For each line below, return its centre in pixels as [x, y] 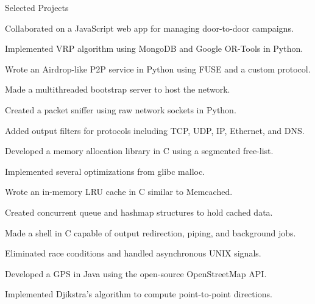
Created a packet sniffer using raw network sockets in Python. [121, 109]
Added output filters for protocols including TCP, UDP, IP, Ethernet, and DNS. [155, 130]
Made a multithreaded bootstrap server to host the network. [118, 89]
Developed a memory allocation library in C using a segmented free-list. [139, 151]
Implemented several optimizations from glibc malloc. [105, 171]
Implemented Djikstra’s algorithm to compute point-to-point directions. [139, 294]
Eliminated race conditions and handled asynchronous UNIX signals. [133, 253]
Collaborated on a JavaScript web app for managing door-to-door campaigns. [149, 28]
